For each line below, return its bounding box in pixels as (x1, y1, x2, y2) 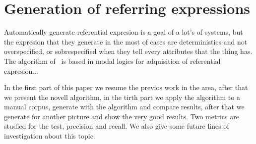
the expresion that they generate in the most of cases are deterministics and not (4, 36, 248, 47)
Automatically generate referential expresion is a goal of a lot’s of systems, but (4, 27, 243, 37)
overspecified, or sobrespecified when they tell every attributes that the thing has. (4, 46, 253, 56)
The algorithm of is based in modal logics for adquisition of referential (4, 55, 221, 66)
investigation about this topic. (4, 131, 95, 141)
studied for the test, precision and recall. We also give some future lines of (4, 121, 229, 131)
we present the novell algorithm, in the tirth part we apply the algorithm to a (4, 92, 240, 102)
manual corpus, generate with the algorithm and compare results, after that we (4, 101, 245, 112)
